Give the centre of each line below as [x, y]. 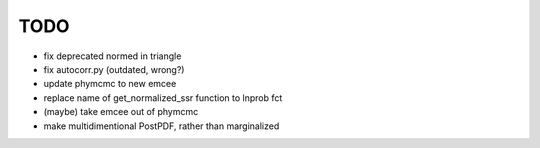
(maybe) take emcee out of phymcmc [121, 112]
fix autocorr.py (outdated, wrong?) [114, 69]
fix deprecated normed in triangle [112, 56]
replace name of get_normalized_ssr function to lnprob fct [163, 97]
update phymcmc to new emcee [110, 84]
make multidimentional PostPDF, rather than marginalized [161, 126]
